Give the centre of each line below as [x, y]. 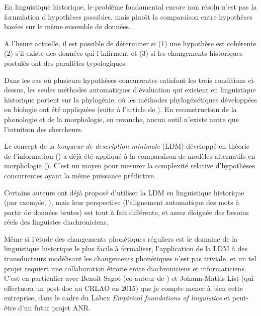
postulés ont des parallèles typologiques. [66, 63]
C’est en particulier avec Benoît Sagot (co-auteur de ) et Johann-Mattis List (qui [129, 278]
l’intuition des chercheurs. [43, 129]
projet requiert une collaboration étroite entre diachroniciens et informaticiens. [125, 268]
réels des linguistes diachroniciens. [56, 222]
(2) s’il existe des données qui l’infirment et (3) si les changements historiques [123, 53]
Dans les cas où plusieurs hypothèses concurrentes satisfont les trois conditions [125, 80]
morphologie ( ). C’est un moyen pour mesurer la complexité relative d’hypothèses [130, 166]
